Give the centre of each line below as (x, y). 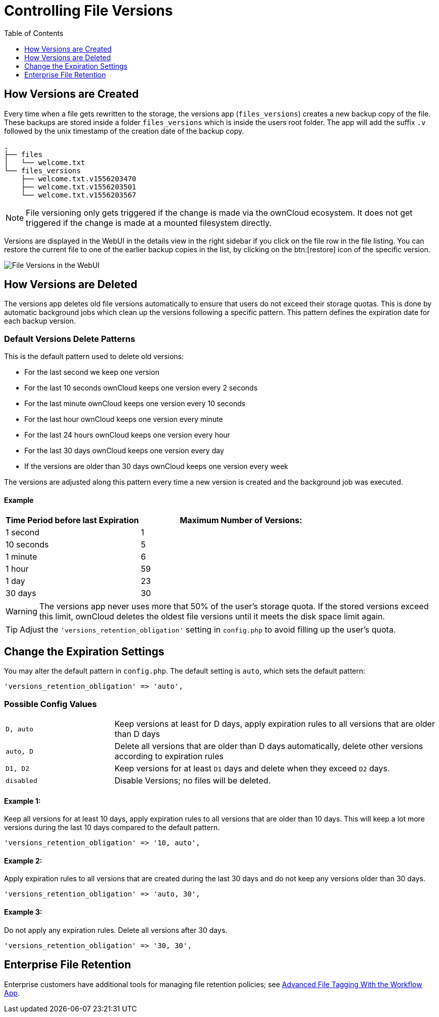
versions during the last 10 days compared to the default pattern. (112, 828)
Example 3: (23, 912)
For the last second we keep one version (92, 372)
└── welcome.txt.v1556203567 (79, 195)
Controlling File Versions (89, 11)
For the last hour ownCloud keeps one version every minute (124, 419)
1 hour (17, 569)
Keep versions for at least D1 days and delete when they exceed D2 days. (252, 768)
